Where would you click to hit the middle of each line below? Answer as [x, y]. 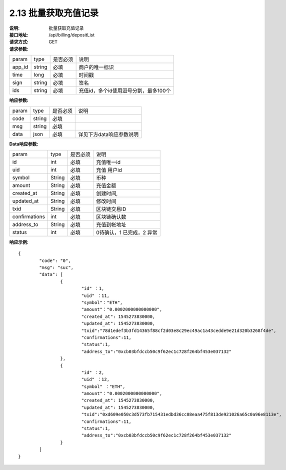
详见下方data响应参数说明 [108, 134]
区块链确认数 [111, 216]
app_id [20, 67]
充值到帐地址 [111, 224]
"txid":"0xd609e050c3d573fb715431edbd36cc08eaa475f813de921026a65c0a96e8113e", [181, 414]
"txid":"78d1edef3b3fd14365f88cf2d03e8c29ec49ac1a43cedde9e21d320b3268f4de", [179, 330]
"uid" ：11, [95, 295]
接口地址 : [19, 34]
